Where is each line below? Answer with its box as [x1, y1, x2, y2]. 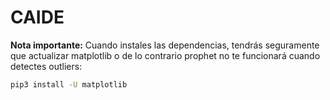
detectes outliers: [10, 60, 83, 72]
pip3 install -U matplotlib [10, 79, 128, 90]
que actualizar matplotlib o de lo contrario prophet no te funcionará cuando [10, 49, 321, 61]
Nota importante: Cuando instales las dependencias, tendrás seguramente [10, 39, 320, 51]
